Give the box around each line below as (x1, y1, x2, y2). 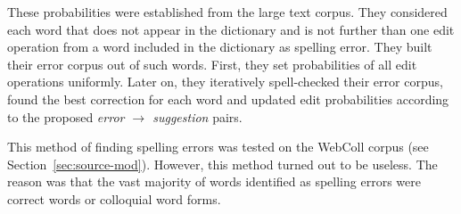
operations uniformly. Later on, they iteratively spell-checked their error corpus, (7, 72, 443, 91)
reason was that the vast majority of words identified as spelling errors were (7, 172, 421, 191)
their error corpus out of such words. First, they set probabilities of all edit (7, 54, 417, 73)
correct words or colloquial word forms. (7, 189, 221, 208)
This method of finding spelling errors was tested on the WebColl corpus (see (7, 137, 429, 156)
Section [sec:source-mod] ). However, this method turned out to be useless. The (7, 154, 438, 173)
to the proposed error (7, 107, 125, 126)
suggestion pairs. (152, 107, 243, 126)
